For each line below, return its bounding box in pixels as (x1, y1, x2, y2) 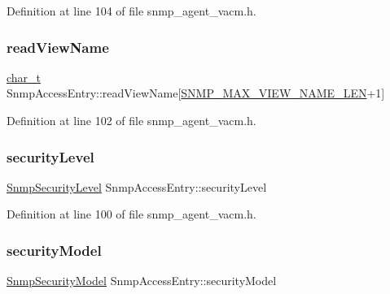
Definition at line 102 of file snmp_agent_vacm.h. (7, 112, 256, 128)
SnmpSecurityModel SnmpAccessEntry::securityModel (7, 272, 277, 289)
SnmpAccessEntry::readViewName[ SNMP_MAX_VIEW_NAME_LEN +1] (7, 84, 385, 102)
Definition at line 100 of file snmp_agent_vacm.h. (7, 205, 256, 223)
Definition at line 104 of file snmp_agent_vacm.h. (7, 2, 256, 19)
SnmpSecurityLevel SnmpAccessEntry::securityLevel (7, 178, 267, 195)
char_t (7, 68, 42, 85)
